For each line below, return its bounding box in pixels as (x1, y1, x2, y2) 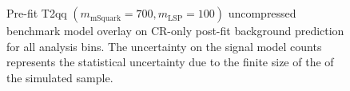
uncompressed (228, 5, 296, 22)
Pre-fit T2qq (6, 5, 67, 22)
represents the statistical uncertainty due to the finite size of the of (6, 53, 334, 70)
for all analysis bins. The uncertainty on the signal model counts (6, 38, 322, 54)
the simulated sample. (6, 69, 113, 85)
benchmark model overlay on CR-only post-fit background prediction (6, 22, 344, 39)
